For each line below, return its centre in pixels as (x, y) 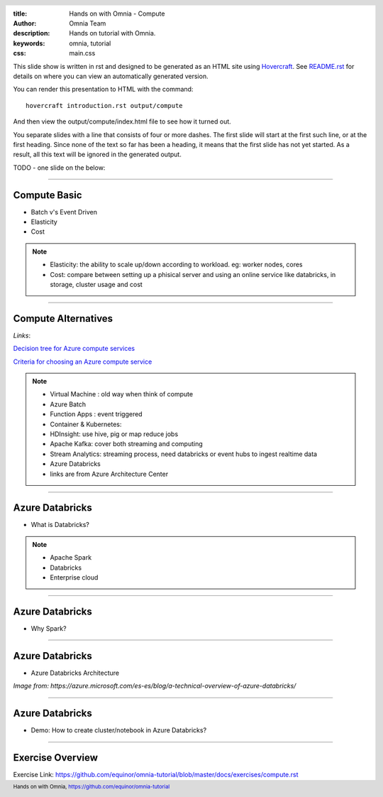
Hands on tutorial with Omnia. (112, 33)
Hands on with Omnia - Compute (117, 13)
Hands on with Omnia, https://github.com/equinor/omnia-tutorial (91, 787)
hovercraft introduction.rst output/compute (105, 105)
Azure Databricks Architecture (75, 673)
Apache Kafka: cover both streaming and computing (127, 444)
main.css (82, 53)
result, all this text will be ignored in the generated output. (98, 154)
